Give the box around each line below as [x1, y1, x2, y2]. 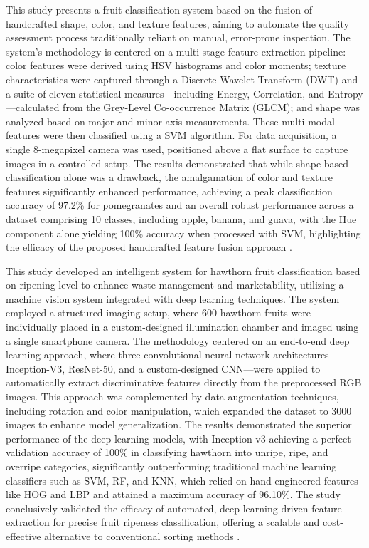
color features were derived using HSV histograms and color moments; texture [6, 58, 346, 73]
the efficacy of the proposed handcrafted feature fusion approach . [6, 239, 292, 254]
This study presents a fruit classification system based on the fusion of [6, 2, 312, 16]
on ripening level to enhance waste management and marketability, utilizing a [6, 277, 344, 292]
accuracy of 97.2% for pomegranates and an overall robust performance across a [6, 197, 354, 212]
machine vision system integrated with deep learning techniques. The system [6, 291, 340, 306]
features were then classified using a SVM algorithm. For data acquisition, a [6, 128, 337, 143]
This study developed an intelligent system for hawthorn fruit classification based [6, 263, 360, 278]
